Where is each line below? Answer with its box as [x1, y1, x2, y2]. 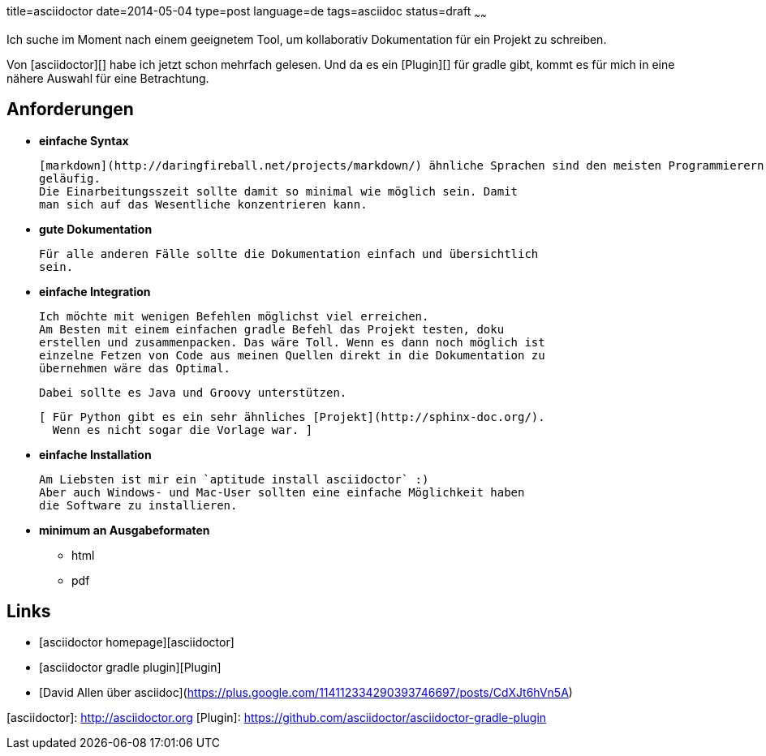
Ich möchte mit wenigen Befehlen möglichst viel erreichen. [39, 309, 429, 323]
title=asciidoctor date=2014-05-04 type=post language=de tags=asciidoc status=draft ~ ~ [6, 4, 487, 21]
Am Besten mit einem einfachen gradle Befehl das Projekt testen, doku [39, 322, 505, 336]
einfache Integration [39, 284, 151, 299]
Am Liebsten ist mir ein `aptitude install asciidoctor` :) [39, 472, 429, 486]
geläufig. [39, 171, 101, 185]
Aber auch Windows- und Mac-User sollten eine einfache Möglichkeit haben [39, 485, 525, 499]
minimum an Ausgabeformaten [39, 522, 210, 537]
